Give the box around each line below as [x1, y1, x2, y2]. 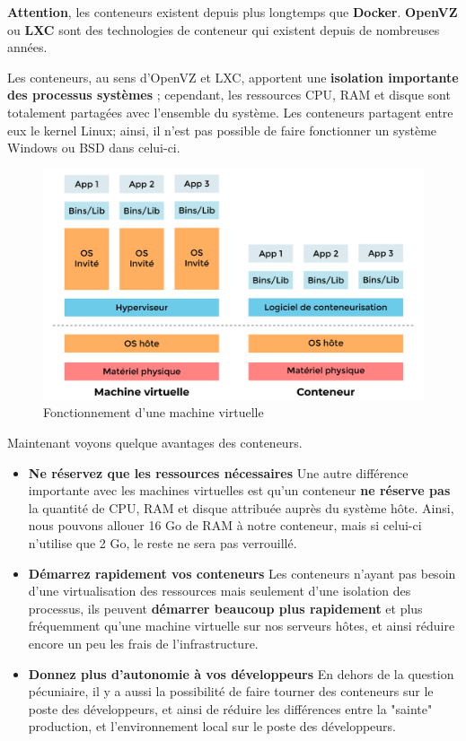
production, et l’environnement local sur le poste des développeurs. [28, 717, 397, 736]
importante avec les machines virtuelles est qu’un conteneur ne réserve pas [28, 481, 451, 500]
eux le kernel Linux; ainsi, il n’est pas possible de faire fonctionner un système [7, 120, 437, 139]
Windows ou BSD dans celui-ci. [7, 138, 180, 157]
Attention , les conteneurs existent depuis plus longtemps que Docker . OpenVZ [7, 3, 458, 21]
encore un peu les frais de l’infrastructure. [28, 634, 259, 652]
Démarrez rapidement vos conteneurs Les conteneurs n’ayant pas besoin [28, 563, 456, 582]
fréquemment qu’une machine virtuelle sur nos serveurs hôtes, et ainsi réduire [28, 616, 455, 635]
